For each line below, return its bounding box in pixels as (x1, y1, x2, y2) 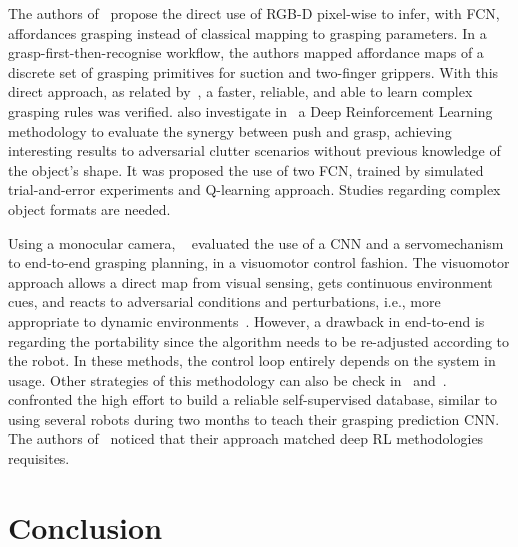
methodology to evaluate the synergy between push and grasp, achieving (8, 120, 452, 141)
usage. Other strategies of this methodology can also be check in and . (8, 369, 447, 390)
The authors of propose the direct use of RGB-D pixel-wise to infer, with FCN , (8, 3, 500, 23)
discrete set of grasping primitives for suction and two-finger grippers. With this (8, 61, 499, 82)
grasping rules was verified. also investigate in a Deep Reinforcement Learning (8, 100, 493, 121)
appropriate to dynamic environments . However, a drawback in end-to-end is (8, 310, 485, 331)
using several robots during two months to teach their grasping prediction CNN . (8, 408, 500, 429)
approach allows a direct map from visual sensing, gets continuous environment (8, 271, 493, 292)
